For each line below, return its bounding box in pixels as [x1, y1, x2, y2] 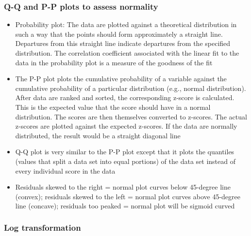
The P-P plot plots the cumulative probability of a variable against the [15, 74, 227, 84]
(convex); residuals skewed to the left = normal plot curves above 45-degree [15, 191, 240, 201]
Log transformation [4, 221, 81, 233]
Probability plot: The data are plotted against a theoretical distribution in [15, 19, 237, 29]
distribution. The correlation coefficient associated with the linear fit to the [15, 48, 239, 58]
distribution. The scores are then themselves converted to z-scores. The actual [15, 111, 247, 121]
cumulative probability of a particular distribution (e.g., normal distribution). [15, 83, 246, 93]
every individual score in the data [15, 165, 116, 176]
